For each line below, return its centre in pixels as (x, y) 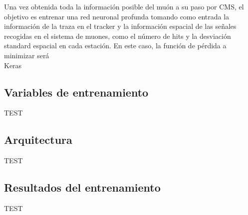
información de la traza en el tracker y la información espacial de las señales (120, 26)
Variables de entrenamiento (76, 92)
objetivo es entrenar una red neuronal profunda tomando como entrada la (117, 16)
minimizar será (27, 55)
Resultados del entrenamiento (82, 187)
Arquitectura (38, 140)
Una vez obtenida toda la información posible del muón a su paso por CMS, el (124, 6)
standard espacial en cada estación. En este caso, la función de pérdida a (115, 46)
